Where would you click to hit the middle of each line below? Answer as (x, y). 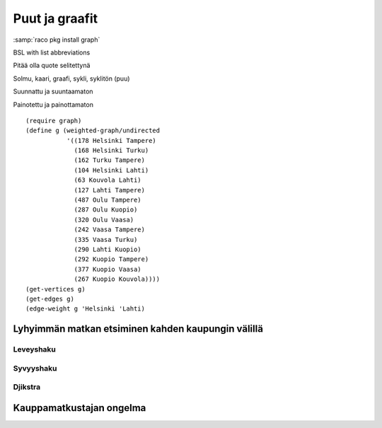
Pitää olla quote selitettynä (52, 65)
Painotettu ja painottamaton (53, 104)
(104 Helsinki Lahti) (111, 170)
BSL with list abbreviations (52, 52)
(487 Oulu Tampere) (108, 200)
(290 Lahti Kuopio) (108, 249)
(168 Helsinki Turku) (111, 151)
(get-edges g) (50, 299)
